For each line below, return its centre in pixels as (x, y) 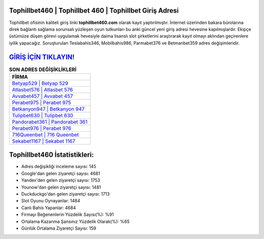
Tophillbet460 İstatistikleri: (51, 155)
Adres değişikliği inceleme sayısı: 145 (59, 167)
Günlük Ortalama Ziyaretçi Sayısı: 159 (59, 228)
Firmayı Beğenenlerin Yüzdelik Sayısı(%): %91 (68, 215)
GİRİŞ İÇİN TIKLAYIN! (42, 57)
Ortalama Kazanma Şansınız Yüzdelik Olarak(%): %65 (75, 221)
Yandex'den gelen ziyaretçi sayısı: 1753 (61, 180)
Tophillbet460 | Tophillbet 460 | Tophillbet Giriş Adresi (94, 11)
